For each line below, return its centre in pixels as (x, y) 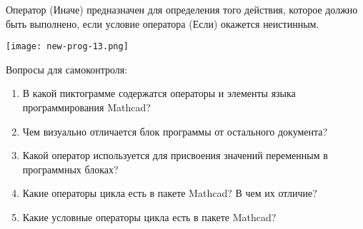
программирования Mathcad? (86, 107)
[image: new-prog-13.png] (67, 47)
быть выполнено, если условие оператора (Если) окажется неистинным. (163, 23)
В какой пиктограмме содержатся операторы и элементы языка (159, 93)
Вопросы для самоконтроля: (67, 69)
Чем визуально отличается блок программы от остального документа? (175, 131)
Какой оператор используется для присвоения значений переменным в (175, 155)
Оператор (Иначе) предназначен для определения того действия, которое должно (182, 9)
